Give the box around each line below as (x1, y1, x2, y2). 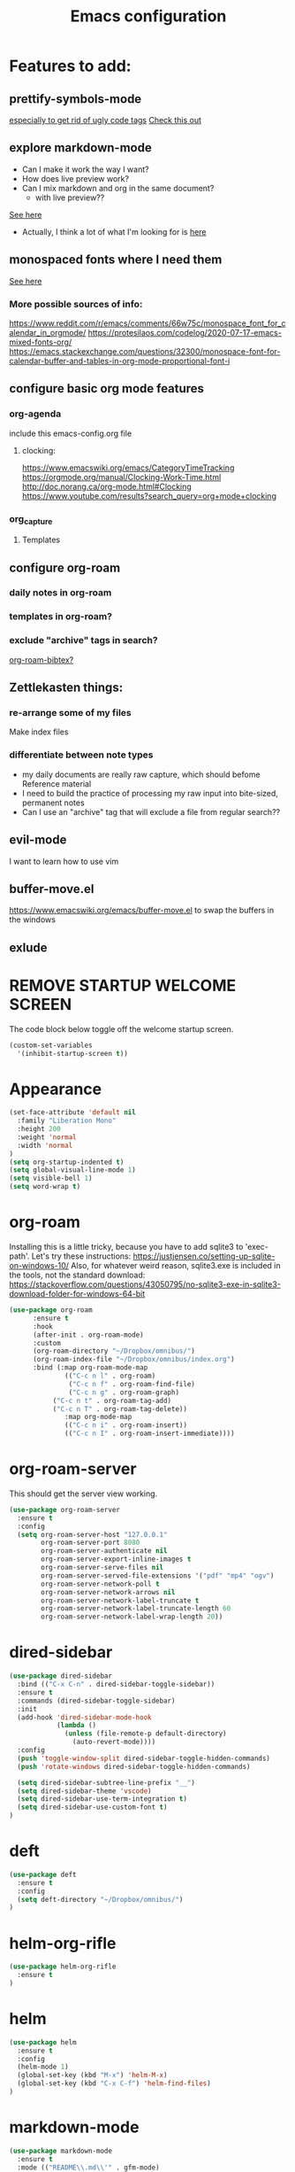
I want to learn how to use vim (9, 856, 119, 866)
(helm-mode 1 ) (17, 2062, 69, 2072)
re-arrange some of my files (9, 707, 132, 719)
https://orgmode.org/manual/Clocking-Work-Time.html (21, 471, 222, 482)
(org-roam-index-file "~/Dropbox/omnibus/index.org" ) (32, 1355, 236, 1364)
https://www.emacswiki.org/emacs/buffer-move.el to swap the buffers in (9, 905, 275, 916)
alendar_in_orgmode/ (9, 327, 87, 337)
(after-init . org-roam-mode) (32, 1330, 144, 1339)
